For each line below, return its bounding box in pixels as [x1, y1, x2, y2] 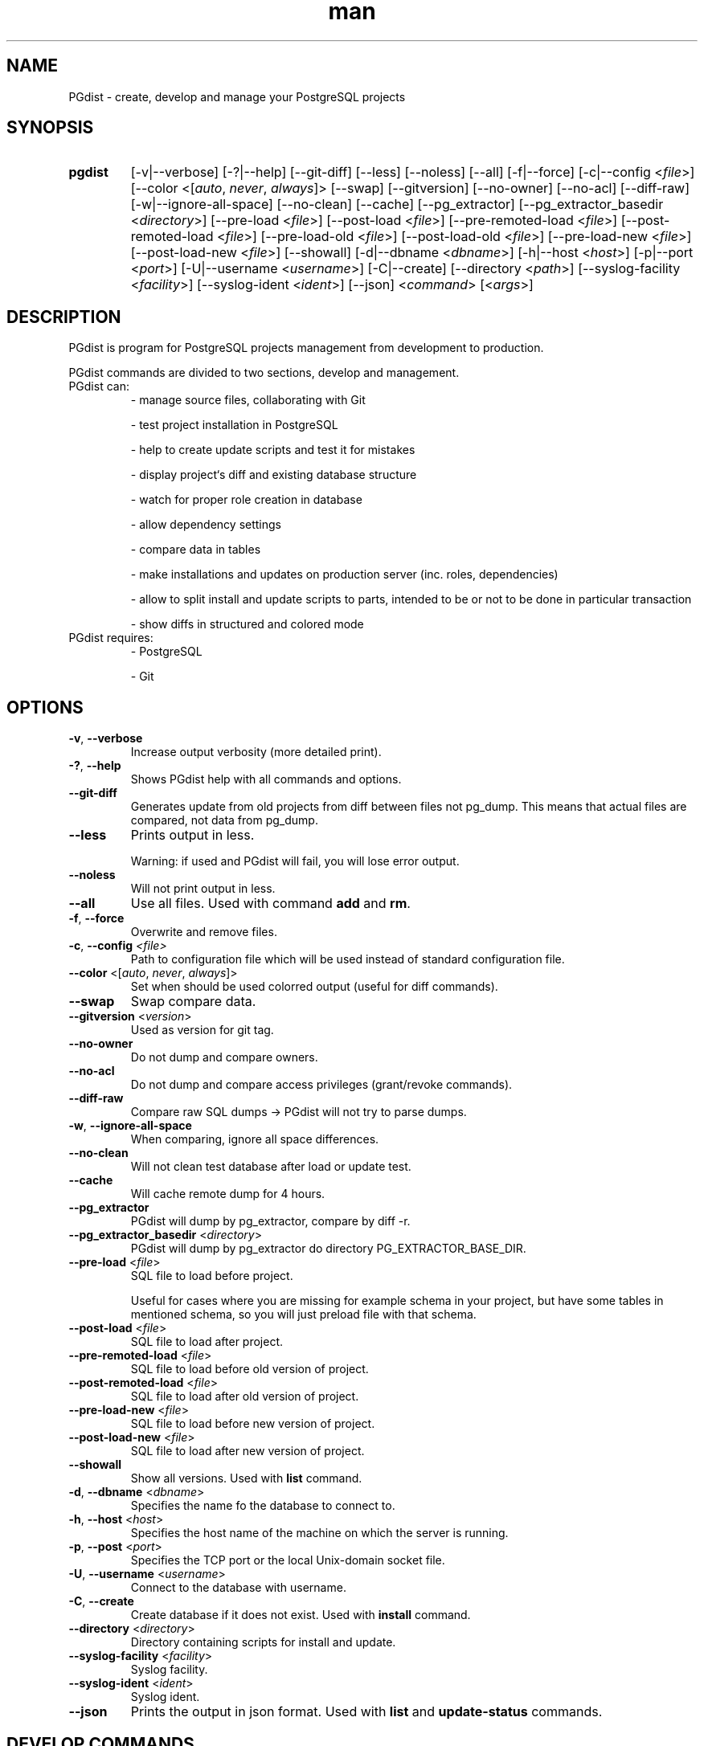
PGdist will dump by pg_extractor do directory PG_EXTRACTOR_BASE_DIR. [130, 1241, 526, 1256]
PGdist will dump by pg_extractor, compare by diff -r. [130, 1214, 411, 1229]
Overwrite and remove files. [130, 925, 277, 939]
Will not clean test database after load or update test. [130, 1159, 411, 1174]
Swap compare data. [130, 993, 256, 1010]
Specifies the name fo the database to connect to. [130, 1499, 395, 1513]
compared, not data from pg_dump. [130, 813, 318, 828]
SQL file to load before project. [130, 1269, 293, 1283]
